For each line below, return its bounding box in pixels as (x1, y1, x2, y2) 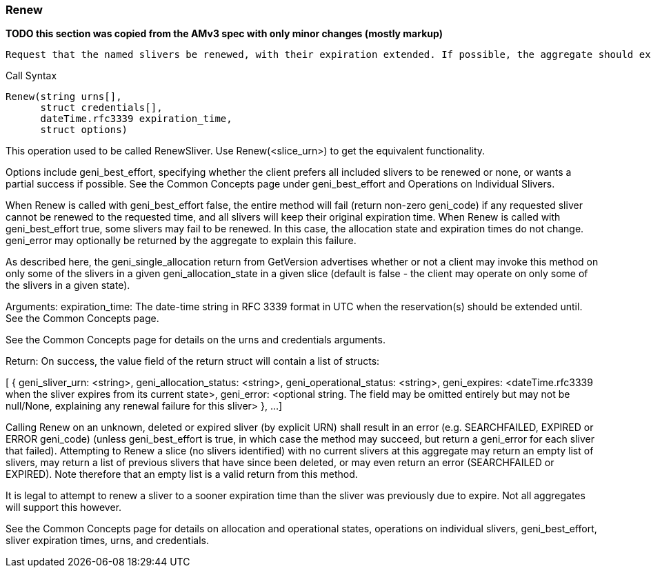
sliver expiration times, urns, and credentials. (6, 534, 209, 547)
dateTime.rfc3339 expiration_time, (40, 113, 232, 125)
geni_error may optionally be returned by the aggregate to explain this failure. (6, 234, 357, 247)
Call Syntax (6, 70, 57, 82)
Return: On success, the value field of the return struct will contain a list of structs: (6, 355, 380, 368)
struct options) (40, 124, 128, 136)
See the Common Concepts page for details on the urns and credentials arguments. (6, 334, 385, 346)
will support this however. (6, 501, 122, 514)
